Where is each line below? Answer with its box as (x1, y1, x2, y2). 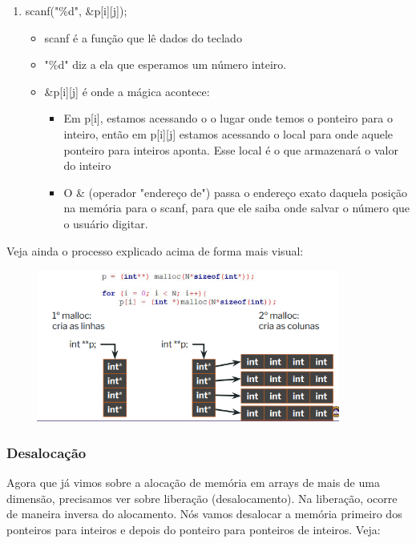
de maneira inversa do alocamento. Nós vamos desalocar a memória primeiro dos (6, 505, 402, 522)
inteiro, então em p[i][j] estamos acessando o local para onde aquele (63, 125, 394, 142)
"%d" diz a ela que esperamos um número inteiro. (44, 56, 287, 73)
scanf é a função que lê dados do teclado (44, 29, 242, 46)
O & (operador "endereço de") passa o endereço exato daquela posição (63, 183, 407, 200)
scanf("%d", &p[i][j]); (25, 2, 127, 18)
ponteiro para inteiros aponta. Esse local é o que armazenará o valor (63, 141, 398, 158)
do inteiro (63, 157, 111, 174)
